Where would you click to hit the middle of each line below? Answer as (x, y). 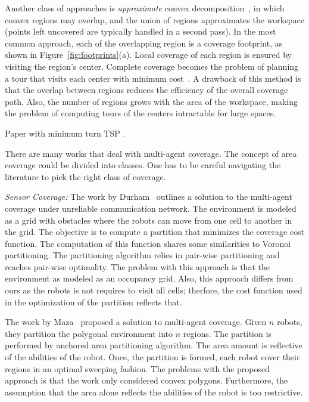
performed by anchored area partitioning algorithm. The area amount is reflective (154, 345)
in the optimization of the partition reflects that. (93, 301)
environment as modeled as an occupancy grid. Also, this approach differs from (149, 278)
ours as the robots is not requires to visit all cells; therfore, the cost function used (154, 290)
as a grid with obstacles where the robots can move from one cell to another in (149, 220)
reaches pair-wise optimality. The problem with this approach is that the (137, 266)
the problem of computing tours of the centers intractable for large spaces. (141, 113)
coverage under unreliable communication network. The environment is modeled (151, 208)
